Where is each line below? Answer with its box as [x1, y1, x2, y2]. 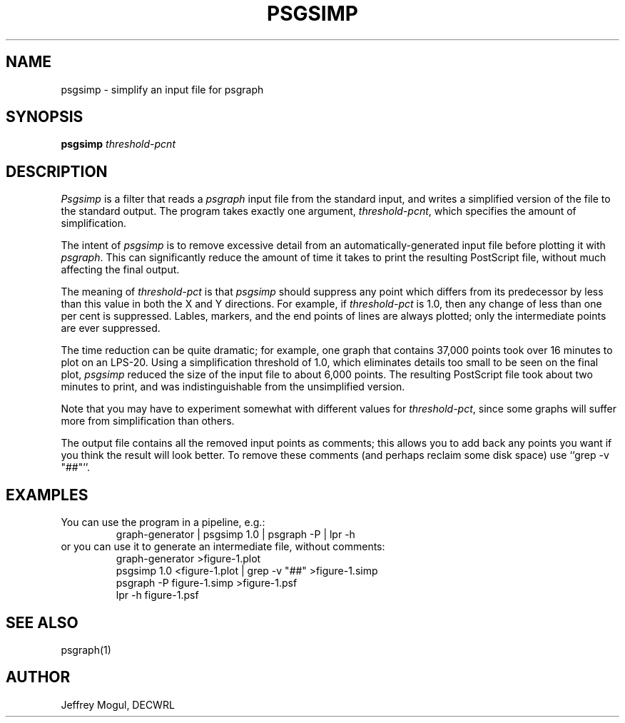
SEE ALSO [6, 613, 78, 632]
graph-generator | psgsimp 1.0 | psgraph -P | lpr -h [116, 528, 355, 541]
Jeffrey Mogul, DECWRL [61, 698, 175, 711]
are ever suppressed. [61, 322, 161, 335]
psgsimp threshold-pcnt [61, 138, 176, 151]
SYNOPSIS [6, 108, 83, 126]
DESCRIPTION [6, 162, 108, 181]
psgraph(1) [61, 643, 111, 656]
